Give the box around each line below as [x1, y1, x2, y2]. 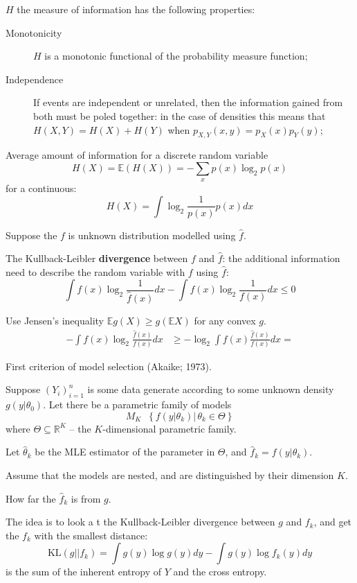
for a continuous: [6, 181, 77, 195]
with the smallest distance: [34, 528, 148, 542]
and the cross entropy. [173, 564, 267, 579]
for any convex [194, 313, 256, 327]
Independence [6, 71, 64, 86]
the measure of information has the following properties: [17, 2, 255, 16]
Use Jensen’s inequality [6, 313, 104, 327]
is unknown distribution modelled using [68, 227, 236, 242]
